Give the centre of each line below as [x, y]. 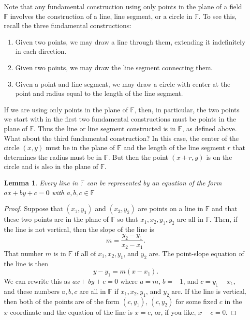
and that [224, 208]
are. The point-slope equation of [197, 253]
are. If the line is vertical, [209, 291]
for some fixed [197, 301]
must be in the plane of [80, 147]
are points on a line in [170, 208]
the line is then [26, 263]
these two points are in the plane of [56, 219]
